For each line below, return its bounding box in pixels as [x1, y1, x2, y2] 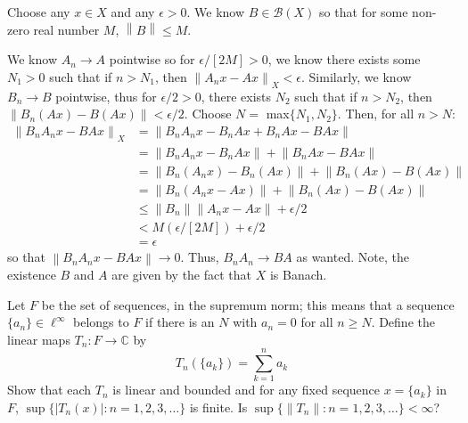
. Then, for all [337, 104, 415, 123]
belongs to [73, 313, 129, 331]
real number [33, 20, 100, 38]
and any [111, 3, 155, 20]
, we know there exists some [267, 50, 421, 69]
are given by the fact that [111, 264, 252, 283]
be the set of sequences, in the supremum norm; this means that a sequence [41, 295, 455, 313]
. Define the [371, 313, 435, 331]
